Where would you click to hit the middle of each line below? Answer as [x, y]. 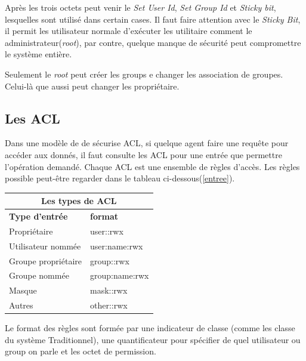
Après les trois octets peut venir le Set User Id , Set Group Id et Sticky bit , [140, 7]
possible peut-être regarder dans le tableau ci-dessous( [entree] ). [120, 178]
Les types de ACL [79, 201]
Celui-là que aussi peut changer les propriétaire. [92, 86]
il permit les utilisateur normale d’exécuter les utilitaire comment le [129, 31]
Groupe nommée [39, 275]
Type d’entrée [38, 216]
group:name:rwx [120, 275]
